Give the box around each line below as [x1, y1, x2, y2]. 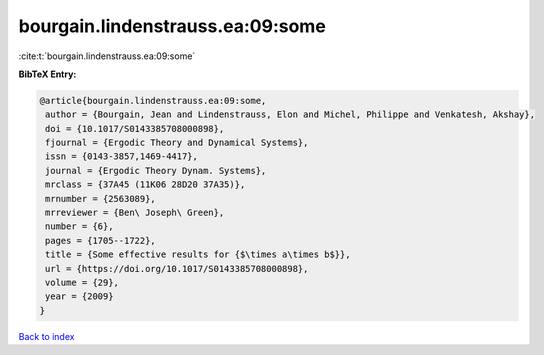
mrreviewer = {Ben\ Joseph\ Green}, [45, 207, 225, 219]
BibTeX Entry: [18, 68, 77, 80]
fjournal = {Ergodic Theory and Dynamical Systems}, [45, 137, 309, 149]
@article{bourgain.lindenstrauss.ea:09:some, [39, 95, 267, 106]
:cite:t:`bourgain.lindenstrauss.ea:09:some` [18, 50, 196, 62]
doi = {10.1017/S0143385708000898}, [45, 123, 225, 134]
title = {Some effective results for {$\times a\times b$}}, [45, 249, 351, 260]
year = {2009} [45, 291, 114, 302]
